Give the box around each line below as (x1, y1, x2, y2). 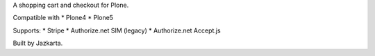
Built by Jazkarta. (12, 39, 63, 48)
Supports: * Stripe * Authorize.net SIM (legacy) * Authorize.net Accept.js (12, 26, 222, 35)
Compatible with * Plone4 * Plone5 (12, 14, 114, 22)
